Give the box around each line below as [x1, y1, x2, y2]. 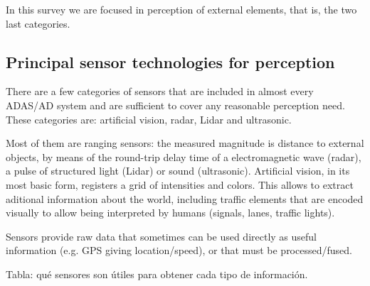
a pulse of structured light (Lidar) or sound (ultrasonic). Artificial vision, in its [6, 163, 350, 178]
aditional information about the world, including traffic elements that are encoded [6, 191, 364, 206]
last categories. [6, 16, 70, 31]
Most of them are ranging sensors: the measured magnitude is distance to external [6, 136, 364, 150]
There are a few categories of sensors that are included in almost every [6, 84, 314, 99]
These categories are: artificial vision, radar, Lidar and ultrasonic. [6, 111, 292, 126]
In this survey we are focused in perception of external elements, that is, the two [6, 2, 357, 16]
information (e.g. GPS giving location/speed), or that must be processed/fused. [6, 243, 352, 258]
